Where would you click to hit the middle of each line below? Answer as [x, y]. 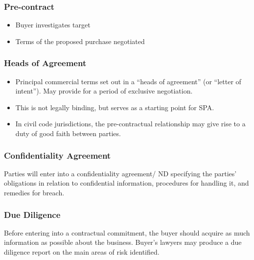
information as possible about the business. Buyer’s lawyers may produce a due [123, 242]
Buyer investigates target [53, 25]
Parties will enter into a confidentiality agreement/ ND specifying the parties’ [120, 173]
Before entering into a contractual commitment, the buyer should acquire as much [127, 232]
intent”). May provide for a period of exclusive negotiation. [104, 91]
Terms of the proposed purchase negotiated [80, 41]
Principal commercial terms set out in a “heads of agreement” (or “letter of [128, 81]
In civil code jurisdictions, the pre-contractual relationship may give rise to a [130, 124]
